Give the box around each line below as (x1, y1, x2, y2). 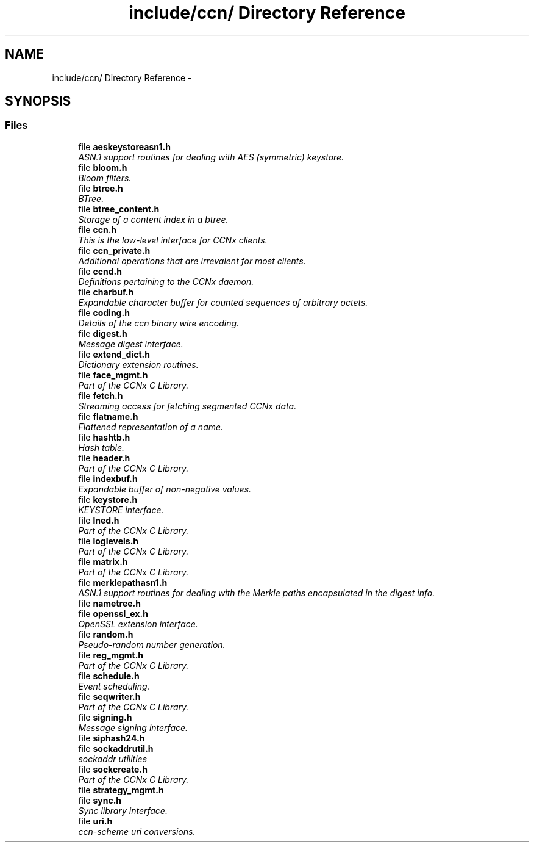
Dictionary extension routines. (78, 359, 199, 370)
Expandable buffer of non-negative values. (78, 483, 252, 494)
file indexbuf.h (78, 473, 138, 484)
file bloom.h (78, 162, 127, 173)
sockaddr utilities (78, 753, 148, 764)
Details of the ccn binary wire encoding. (78, 317, 240, 328)
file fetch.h (78, 390, 123, 401)
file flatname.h (78, 411, 138, 422)
